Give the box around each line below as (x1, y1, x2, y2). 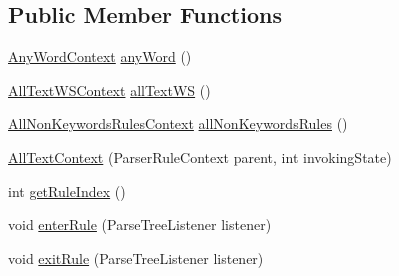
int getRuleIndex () (8, 180, 126, 201)
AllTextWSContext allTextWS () (8, 79, 211, 100)
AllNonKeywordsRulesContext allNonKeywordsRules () (8, 113, 348, 134)
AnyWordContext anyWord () (8, 46, 192, 67)
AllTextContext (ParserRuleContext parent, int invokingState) (8, 146, 392, 167)
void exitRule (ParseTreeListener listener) (8, 247, 264, 268)
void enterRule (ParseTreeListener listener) (8, 214, 272, 235)
